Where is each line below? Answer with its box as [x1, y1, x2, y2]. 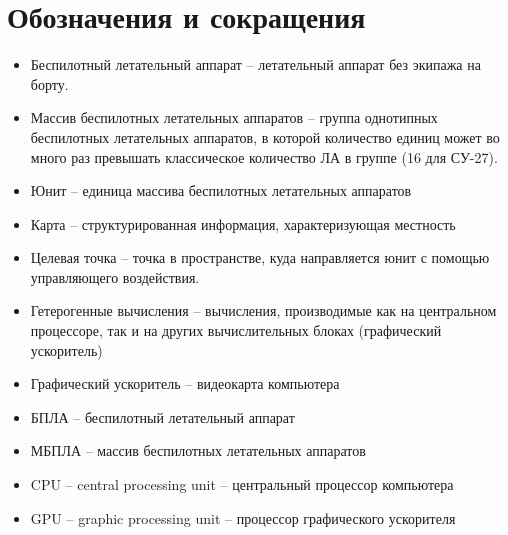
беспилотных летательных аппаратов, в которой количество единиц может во [30, 126, 500, 147]
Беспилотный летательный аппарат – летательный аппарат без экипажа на [30, 54, 481, 75]
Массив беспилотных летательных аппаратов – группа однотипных [30, 107, 438, 128]
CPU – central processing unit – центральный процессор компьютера [30, 474, 454, 495]
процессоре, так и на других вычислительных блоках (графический [30, 320, 442, 341]
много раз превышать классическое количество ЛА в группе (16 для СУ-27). [30, 146, 498, 167]
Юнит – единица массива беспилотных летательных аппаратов [30, 180, 412, 201]
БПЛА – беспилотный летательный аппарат [30, 406, 295, 427]
